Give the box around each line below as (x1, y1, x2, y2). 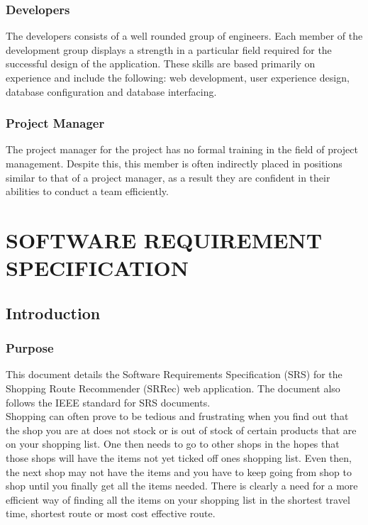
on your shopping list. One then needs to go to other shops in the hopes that (6, 436, 340, 451)
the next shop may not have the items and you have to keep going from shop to (6, 464, 352, 479)
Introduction (6, 302, 101, 324)
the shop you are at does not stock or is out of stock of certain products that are (6, 422, 357, 437)
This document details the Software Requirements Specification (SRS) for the (6, 367, 342, 382)
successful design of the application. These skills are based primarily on (6, 56, 316, 71)
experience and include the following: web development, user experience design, (6, 70, 350, 84)
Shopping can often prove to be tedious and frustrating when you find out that (6, 409, 349, 424)
